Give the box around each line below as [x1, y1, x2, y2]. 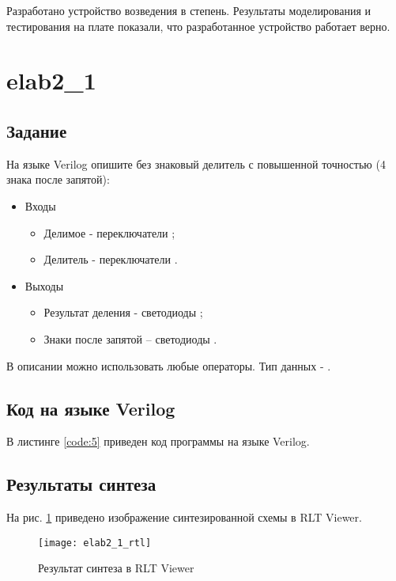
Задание [6, 118, 67, 142]
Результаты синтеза [6, 472, 157, 496]
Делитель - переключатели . [43, 251, 178, 268]
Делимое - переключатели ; [43, 224, 175, 241]
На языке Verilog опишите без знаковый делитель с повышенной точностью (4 [6, 155, 386, 172]
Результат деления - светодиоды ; [43, 304, 203, 321]
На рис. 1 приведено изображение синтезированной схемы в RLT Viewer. [6, 509, 362, 526]
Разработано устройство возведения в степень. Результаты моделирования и [6, 2, 371, 18]
